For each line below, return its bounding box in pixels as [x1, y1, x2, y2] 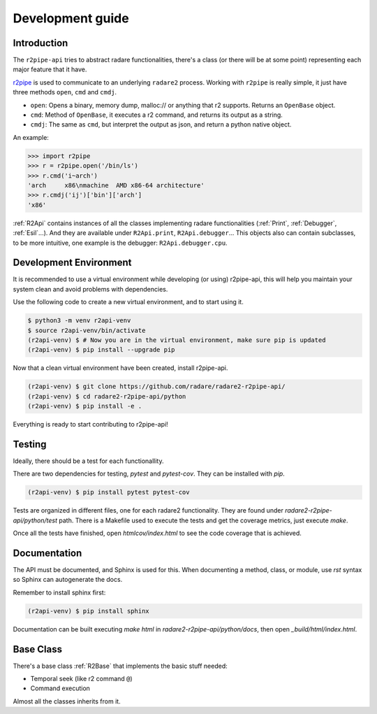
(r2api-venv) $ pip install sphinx [27, 607, 149, 615]
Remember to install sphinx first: [13, 588, 106, 597]
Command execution [30, 684, 91, 692]
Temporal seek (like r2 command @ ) [30, 675, 133, 683]
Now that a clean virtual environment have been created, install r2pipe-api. [13, 364, 228, 372]
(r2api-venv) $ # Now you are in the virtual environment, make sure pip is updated [27, 336, 326, 344]
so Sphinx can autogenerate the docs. [13, 576, 123, 584]
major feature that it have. [13, 65, 87, 73]
